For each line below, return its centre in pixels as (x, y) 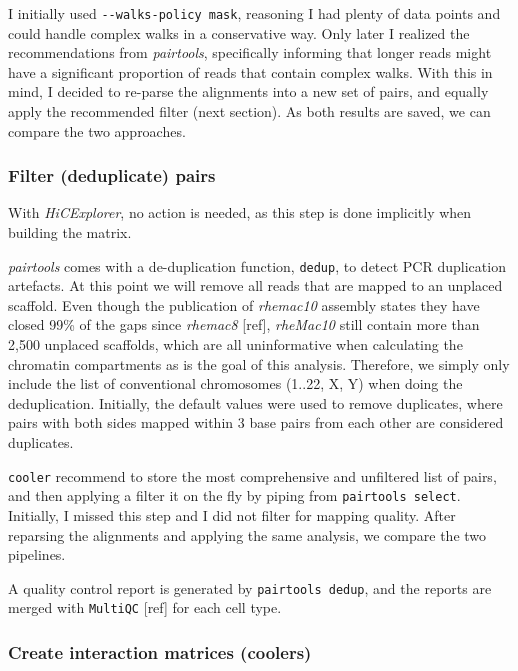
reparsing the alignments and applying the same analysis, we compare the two (247, 534)
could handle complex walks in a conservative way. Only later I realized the (239, 32)
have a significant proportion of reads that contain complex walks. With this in (250, 71)
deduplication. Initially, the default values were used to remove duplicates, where (255, 402)
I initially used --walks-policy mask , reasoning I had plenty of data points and (254, 13)
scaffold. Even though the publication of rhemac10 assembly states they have (244, 304)
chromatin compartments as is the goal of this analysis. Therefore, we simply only (259, 363)
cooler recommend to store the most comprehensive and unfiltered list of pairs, (252, 475)
